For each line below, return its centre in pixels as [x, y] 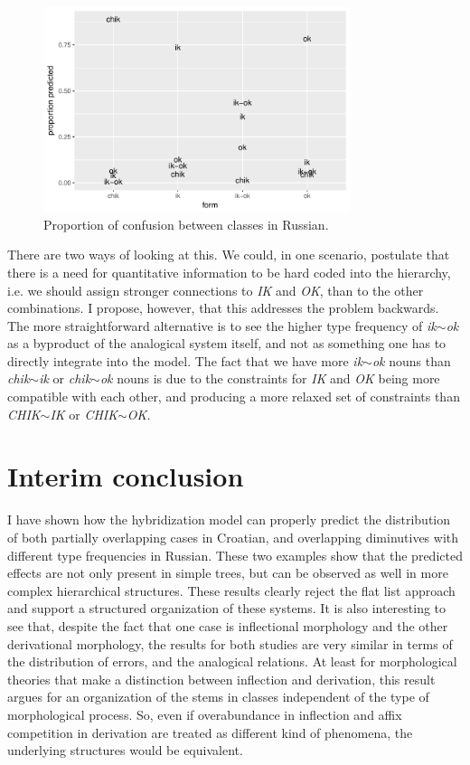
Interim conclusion [126, 476]
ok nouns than [411, 360]
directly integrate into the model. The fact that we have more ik [185, 360]
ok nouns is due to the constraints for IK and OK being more [270, 378]
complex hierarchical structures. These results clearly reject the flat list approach [231, 590]
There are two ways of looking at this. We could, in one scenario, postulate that [229, 255]
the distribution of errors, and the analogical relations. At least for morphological [232, 661]
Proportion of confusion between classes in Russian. [186, 224]
